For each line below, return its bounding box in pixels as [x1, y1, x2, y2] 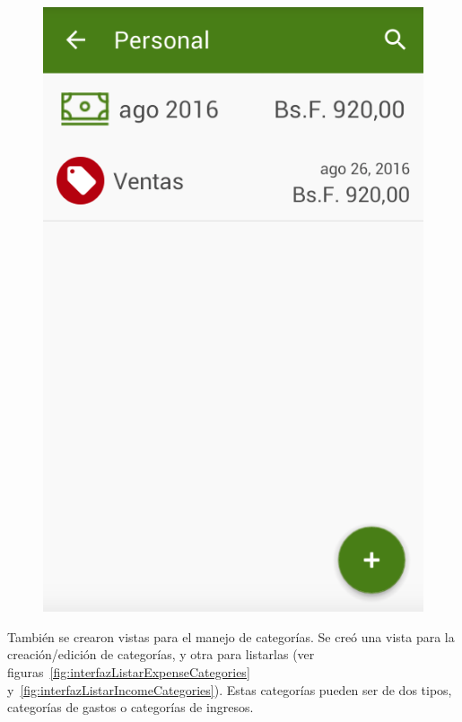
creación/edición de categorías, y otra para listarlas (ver [7, 645, 315, 664]
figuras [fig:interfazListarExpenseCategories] [7, 662, 250, 681]
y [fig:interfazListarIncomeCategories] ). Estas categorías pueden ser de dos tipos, [7, 680, 452, 699]
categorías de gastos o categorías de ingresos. [7, 698, 254, 717]
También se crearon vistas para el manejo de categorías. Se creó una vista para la [7, 627, 455, 646]
